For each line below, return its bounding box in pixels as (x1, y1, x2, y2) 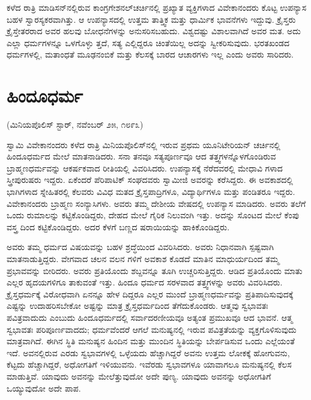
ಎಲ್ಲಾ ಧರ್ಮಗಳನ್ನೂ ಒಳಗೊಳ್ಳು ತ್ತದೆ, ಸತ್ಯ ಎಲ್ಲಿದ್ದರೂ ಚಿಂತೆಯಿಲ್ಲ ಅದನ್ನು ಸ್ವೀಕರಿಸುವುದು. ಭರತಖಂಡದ (7, 36, 290, 49)
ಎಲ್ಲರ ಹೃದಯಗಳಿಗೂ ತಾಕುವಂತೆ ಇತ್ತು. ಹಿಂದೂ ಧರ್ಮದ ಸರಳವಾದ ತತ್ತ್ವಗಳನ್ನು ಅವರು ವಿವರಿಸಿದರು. (7, 276, 283, 288)
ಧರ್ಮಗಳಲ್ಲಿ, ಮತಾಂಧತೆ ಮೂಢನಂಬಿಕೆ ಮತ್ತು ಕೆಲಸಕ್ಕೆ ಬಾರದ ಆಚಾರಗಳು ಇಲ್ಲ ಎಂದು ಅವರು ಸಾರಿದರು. (7, 48, 294, 61)
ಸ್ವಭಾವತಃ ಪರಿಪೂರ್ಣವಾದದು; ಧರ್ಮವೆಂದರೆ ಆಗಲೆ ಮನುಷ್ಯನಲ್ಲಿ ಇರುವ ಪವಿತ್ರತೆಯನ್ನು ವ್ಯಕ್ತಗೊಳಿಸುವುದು (7, 323, 297, 335)
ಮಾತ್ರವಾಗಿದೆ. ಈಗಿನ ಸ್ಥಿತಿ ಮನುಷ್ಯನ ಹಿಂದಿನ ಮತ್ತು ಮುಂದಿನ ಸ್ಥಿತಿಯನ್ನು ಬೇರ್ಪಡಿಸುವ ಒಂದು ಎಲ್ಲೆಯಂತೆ (7, 335, 295, 347)
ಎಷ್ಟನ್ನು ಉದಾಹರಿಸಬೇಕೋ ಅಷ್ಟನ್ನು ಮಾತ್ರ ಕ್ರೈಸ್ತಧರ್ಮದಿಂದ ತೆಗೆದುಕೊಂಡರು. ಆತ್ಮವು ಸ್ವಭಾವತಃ (7, 299, 268, 312)
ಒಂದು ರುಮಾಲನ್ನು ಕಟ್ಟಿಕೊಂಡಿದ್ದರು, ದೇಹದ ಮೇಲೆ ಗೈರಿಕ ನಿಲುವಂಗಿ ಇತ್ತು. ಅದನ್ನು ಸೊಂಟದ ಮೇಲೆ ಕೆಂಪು (7, 209, 300, 221)
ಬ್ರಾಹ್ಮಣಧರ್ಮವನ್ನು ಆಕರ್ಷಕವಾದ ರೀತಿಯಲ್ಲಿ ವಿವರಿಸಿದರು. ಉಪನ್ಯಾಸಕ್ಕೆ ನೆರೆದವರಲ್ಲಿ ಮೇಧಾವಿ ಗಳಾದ (7, 161, 283, 174)
